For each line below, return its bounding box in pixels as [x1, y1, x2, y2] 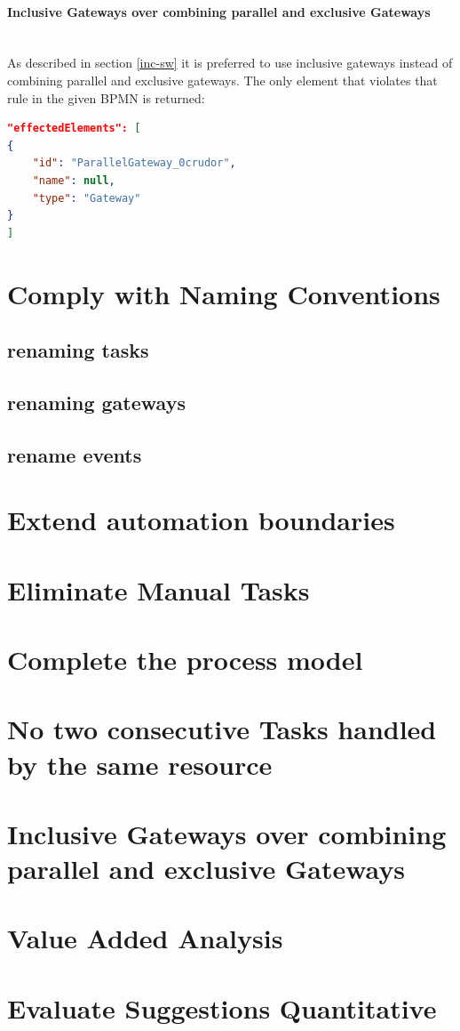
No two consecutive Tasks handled [7, 711, 437, 747]
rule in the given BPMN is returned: [7, 88, 205, 107]
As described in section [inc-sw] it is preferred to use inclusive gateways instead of [7, 53, 453, 72]
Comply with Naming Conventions [7, 275, 440, 311]
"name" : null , [32, 173, 115, 187]
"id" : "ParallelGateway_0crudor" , [32, 157, 236, 170]
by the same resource [7, 745, 273, 782]
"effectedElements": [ [7, 122, 141, 135]
